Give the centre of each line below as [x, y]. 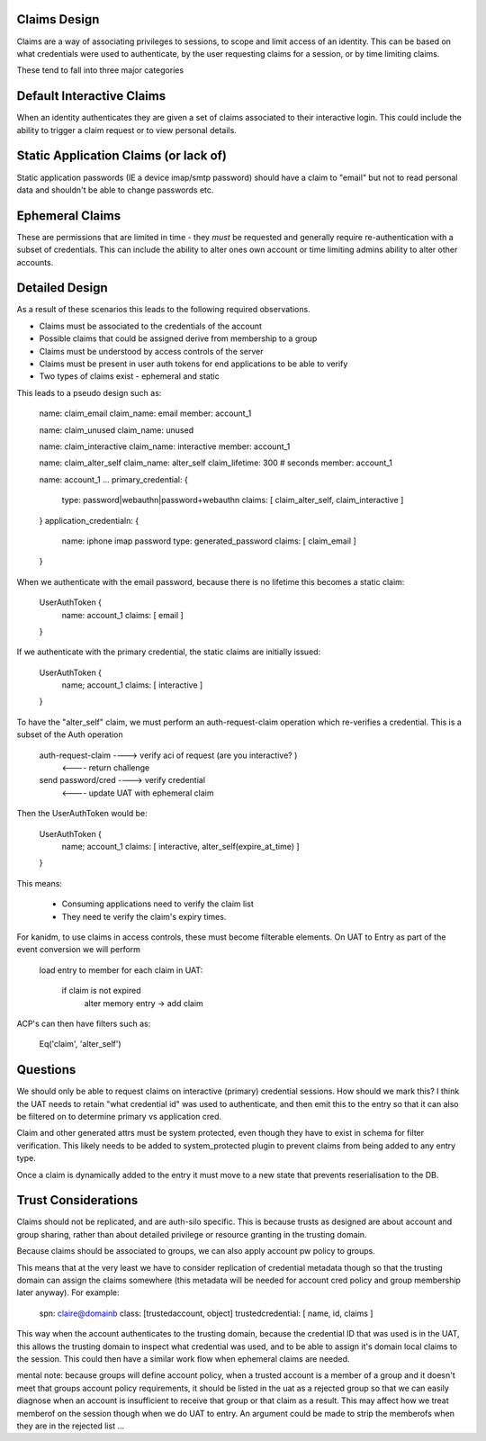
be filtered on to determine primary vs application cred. [119, 1116]
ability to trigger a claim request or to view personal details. [127, 130]
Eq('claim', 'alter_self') [80, 1044]
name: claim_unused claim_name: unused [116, 430]
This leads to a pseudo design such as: [89, 392]
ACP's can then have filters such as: [84, 1023]
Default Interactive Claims [91, 96]
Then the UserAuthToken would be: [82, 814]
